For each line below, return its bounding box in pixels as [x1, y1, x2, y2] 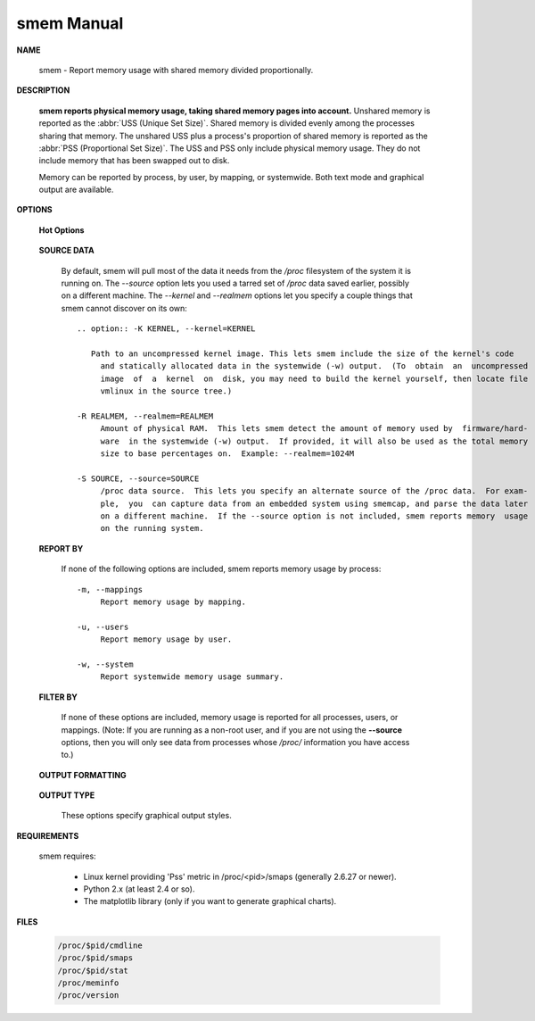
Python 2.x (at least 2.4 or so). [83, 884, 195, 894]
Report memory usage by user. [100, 635, 233, 644]
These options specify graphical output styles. [61, 810, 232, 821]
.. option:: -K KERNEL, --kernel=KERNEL [77, 324, 256, 334]
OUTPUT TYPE [38, 790, 95, 801]
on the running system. [100, 523, 204, 534]
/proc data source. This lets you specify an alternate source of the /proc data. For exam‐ [100, 486, 529, 496]
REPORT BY [38, 543, 84, 553]
